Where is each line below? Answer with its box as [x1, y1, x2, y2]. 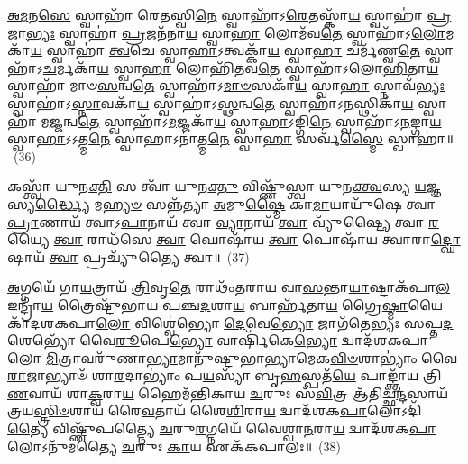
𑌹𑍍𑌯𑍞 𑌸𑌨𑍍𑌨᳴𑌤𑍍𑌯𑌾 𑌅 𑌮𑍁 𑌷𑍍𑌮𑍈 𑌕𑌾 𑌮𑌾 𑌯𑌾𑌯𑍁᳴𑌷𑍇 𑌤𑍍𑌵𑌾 [102, 194, 436, 213]
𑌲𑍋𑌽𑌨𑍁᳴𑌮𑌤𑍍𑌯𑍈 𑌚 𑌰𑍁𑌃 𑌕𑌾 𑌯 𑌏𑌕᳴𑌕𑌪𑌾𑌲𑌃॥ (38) [7, 436, 341, 455]
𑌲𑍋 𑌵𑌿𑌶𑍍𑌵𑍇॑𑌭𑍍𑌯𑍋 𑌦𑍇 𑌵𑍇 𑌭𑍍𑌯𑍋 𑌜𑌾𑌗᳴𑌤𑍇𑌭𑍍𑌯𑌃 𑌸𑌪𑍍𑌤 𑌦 [96, 313, 454, 332]
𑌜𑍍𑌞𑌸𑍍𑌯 [426, 177, 442, 196]
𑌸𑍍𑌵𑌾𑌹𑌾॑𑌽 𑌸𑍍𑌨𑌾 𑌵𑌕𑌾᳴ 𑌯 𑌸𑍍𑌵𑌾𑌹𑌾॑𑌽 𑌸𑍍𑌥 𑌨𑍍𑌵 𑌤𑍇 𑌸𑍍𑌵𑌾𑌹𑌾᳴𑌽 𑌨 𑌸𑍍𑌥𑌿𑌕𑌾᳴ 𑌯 [7, 93, 414, 112]
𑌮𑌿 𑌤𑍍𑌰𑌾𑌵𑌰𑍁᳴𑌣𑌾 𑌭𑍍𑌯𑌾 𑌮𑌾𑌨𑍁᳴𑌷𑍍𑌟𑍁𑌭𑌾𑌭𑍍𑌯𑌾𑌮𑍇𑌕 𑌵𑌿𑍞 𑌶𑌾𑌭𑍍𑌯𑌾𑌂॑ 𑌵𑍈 [45, 348, 457, 367]
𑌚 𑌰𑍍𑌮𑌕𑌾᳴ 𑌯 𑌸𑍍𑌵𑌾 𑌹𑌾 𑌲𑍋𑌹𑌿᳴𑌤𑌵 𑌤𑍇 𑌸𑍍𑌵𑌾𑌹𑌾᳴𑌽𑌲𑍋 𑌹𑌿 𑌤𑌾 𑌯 [42, 58, 439, 77]
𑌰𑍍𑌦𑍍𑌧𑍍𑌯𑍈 [35, 194, 90, 213]
